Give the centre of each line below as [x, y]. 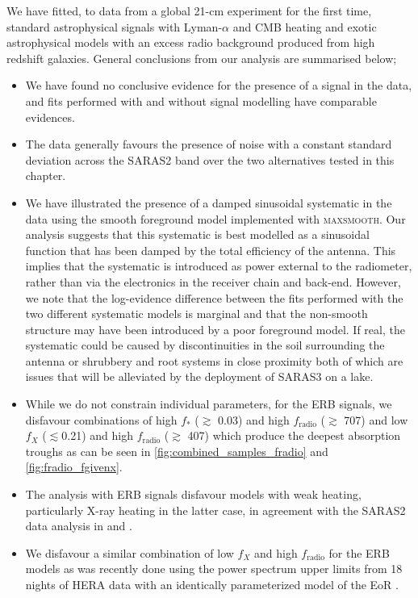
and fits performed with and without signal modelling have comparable [201, 100]
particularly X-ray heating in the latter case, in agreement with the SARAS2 [215, 510]
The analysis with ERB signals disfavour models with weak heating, [193, 494]
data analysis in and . [79, 526]
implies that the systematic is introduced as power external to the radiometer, [219, 266]
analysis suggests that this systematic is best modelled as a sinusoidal [197, 234]
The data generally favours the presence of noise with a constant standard [209, 144]
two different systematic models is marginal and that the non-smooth [196, 314]
